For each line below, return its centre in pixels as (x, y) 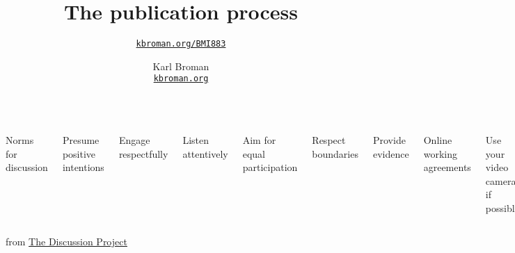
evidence (391, 153)
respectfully (143, 153)
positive (79, 153)
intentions (83, 167)
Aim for (259, 140)
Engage (134, 140)
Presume (81, 140)
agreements (447, 167)
